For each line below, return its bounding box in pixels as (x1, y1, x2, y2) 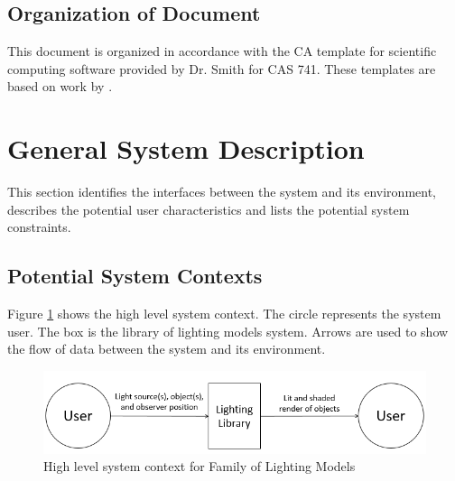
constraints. (7, 217, 71, 236)
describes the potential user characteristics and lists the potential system (7, 199, 410, 218)
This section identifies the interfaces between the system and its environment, (7, 182, 437, 201)
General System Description (7, 130, 365, 167)
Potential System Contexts (7, 262, 263, 290)
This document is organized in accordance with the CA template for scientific (7, 42, 437, 60)
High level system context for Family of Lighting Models (43, 457, 356, 476)
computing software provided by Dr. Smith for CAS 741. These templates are (7, 59, 436, 78)
